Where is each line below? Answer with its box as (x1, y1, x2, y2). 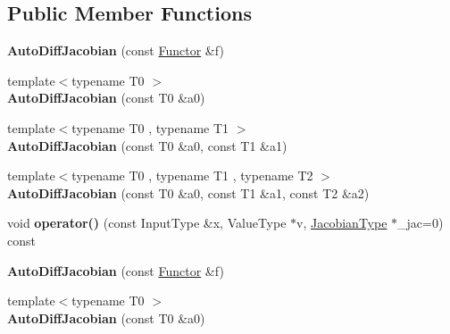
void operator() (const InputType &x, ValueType (7, 213, 287, 232)
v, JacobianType (296, 213, 387, 232)
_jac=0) (397, 213, 444, 232)
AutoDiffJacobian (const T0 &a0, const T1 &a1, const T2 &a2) (7, 183, 370, 202)
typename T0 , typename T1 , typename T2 (71, 166, 313, 185)
